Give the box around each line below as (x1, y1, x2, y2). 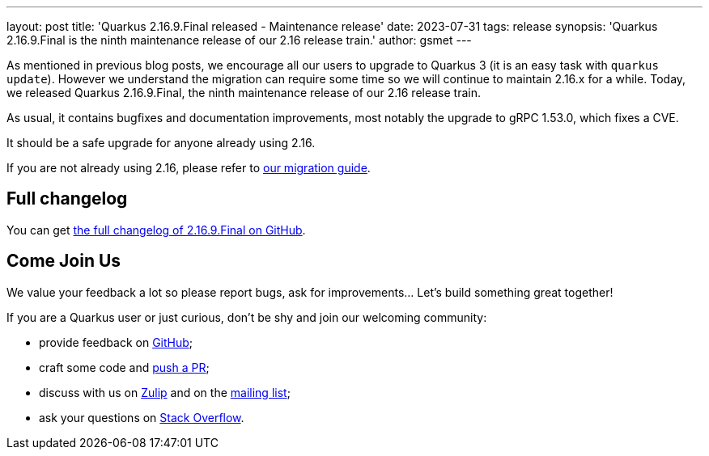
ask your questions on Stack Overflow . (39, 410, 244, 424)
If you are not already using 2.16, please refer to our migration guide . (6, 161, 371, 175)
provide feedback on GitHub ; (39, 335, 193, 349)
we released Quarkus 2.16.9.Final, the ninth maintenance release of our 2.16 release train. (6, 86, 481, 99)
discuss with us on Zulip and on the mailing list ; (39, 385, 291, 399)
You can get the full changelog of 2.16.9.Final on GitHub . (6, 222, 306, 237)
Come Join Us (6, 251, 121, 272)
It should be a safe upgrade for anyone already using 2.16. (6, 136, 316, 150)
